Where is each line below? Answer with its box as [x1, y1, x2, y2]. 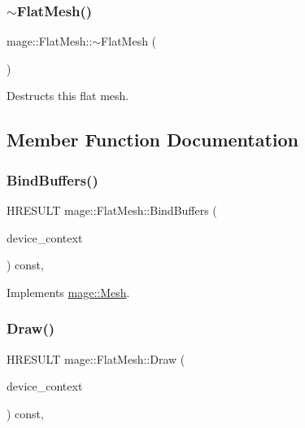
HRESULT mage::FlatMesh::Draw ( [7, 350, 185, 367]
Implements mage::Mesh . [7, 283, 130, 300]
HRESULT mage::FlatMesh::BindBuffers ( [7, 202, 217, 218]
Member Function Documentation [7, 127, 299, 152]
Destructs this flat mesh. [7, 87, 129, 104]
